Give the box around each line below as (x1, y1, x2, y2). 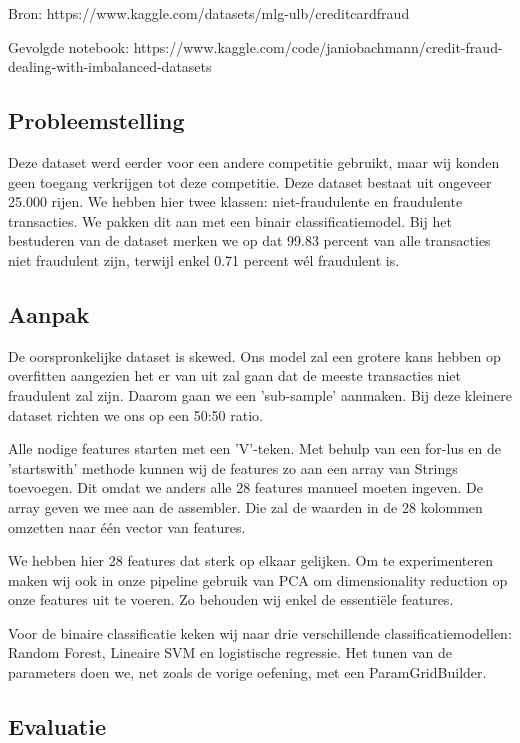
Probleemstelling (8, 105, 185, 136)
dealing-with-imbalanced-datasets (8, 56, 212, 77)
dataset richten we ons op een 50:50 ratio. (8, 404, 263, 425)
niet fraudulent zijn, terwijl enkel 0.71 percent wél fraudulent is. (8, 249, 400, 270)
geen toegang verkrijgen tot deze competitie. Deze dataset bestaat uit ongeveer (8, 171, 492, 192)
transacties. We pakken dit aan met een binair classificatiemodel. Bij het (8, 210, 452, 231)
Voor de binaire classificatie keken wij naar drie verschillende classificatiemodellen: (8, 622, 512, 643)
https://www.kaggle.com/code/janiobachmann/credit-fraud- (133, 36, 503, 57)
